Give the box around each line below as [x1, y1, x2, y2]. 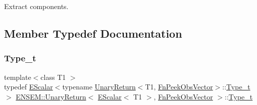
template [4, 71, 31, 82]
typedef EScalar [4, 81, 53, 92]
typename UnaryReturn [62, 81, 136, 92]
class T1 [40, 71, 66, 82]
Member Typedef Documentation [4, 25, 182, 41]
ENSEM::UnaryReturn [16, 91, 86, 101]
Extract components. [4, 1, 69, 11]
